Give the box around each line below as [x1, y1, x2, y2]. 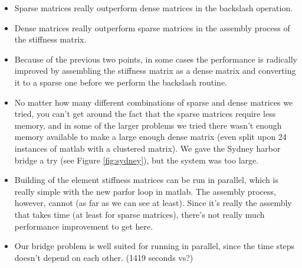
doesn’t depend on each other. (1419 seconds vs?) [14, 251, 193, 263]
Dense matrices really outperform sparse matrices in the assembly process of [14, 21, 290, 34]
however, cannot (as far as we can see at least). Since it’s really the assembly [14, 197, 292, 209]
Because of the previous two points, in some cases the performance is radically [14, 53, 297, 65]
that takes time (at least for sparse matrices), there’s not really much [14, 208, 265, 220]
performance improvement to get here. [14, 220, 153, 232]
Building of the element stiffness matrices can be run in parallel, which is [14, 174, 278, 186]
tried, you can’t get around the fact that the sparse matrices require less [14, 107, 276, 120]
